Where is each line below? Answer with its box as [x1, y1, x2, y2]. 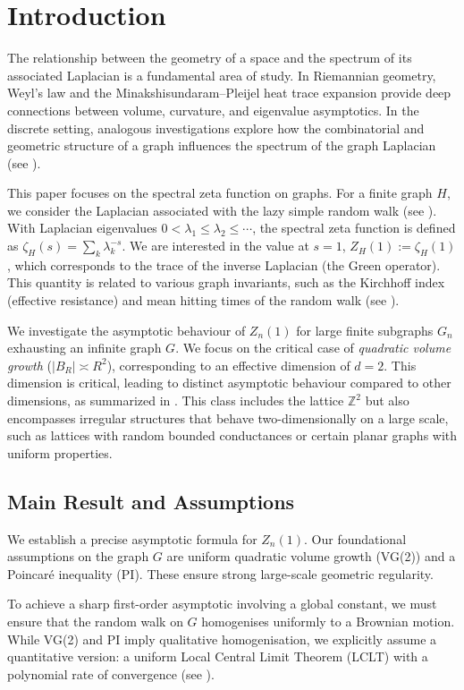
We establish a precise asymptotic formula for [7, 529, 257, 548]
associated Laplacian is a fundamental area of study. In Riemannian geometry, [7, 65, 436, 84]
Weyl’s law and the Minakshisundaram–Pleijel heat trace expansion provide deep [7, 83, 451, 102]
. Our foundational [304, 529, 407, 548]
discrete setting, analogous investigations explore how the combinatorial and [7, 118, 425, 137]
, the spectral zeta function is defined [252, 218, 456, 237]
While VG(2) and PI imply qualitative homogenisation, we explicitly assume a [7, 629, 437, 648]
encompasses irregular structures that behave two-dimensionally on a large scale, [7, 408, 449, 427]
